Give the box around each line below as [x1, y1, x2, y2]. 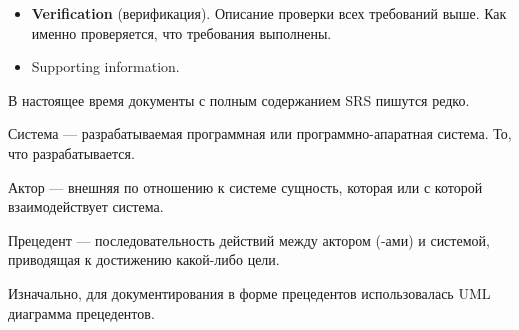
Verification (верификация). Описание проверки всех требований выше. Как [31, 3, 507, 23]
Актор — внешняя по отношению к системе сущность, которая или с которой [8, 176, 483, 197]
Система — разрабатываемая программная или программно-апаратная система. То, [8, 123, 512, 144]
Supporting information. [31, 56, 180, 77]
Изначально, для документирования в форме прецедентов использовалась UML [8, 282, 491, 303]
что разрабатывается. [8, 142, 135, 163]
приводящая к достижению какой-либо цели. [8, 249, 280, 270]
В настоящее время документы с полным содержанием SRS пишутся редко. [8, 89, 470, 110]
